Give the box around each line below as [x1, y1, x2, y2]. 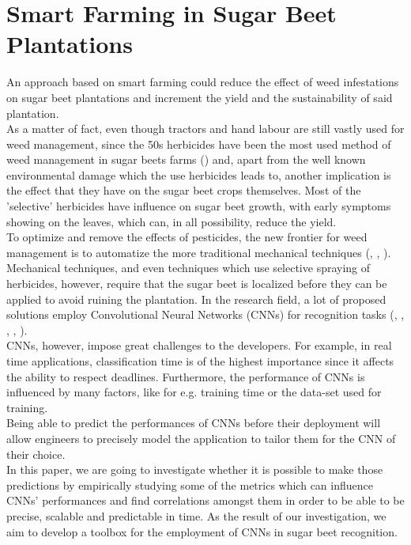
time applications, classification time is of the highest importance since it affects [6, 353, 394, 369]
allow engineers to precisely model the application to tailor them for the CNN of [6, 430, 396, 446]
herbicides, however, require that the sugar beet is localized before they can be [6, 275, 387, 292]
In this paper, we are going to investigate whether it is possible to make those [6, 461, 383, 478]
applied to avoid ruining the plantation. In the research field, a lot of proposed [6, 290, 386, 307]
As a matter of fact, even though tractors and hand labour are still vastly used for [6, 120, 405, 137]
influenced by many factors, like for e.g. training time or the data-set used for [6, 384, 382, 400]
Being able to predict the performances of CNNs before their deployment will [6, 414, 381, 431]
